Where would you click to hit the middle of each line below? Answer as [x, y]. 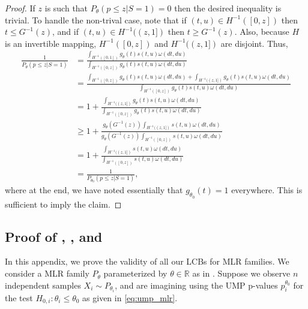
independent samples [43, 285]
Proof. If [20, 8]
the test [19, 297]
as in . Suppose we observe [241, 273]
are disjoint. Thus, [254, 43]
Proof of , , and [54, 236]
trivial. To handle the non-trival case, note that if [96, 19]
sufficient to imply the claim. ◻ [63, 204]
